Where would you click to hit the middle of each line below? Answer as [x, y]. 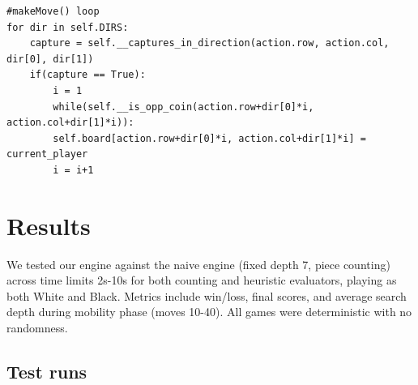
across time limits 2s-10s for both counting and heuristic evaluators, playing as [202, 280]
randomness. [37, 328]
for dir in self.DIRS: [68, 27]
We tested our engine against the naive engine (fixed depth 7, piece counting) [198, 264]
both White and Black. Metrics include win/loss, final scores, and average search [207, 295]
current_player [47, 154]
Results [49, 225]
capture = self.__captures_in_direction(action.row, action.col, [209, 43]
